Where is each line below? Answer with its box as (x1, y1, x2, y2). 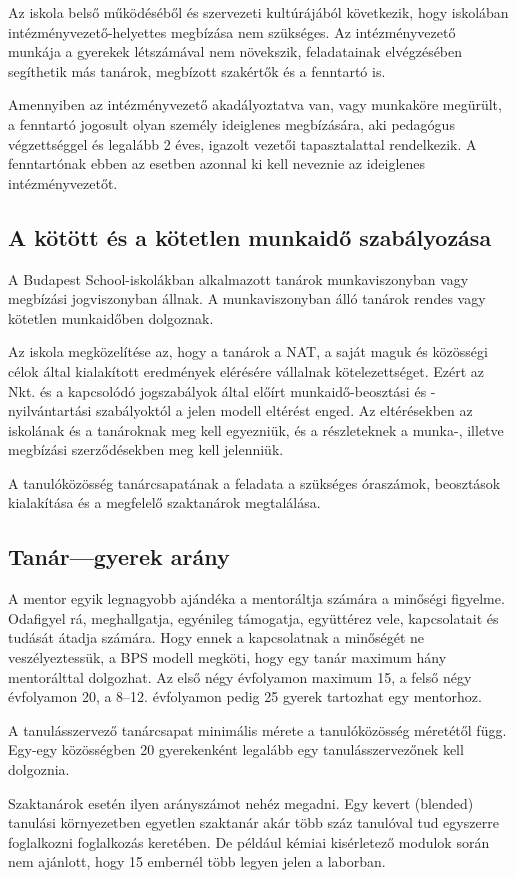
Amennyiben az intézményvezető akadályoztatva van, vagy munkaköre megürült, (8, 94, 502, 115)
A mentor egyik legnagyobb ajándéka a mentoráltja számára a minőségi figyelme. (8, 588, 505, 609)
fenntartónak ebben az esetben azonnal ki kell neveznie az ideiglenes (8, 153, 426, 174)
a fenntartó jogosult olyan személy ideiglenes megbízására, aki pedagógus (8, 113, 455, 134)
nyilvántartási (8, 400, 92, 421)
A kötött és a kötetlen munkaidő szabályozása (8, 221, 492, 252)
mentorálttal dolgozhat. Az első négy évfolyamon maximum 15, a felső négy (8, 666, 472, 687)
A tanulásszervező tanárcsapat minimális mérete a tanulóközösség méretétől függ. (8, 719, 507, 740)
